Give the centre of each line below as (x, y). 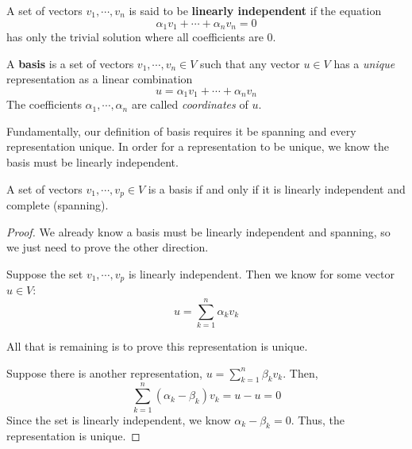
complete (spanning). (58, 205)
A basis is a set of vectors (70, 63)
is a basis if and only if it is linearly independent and (277, 188)
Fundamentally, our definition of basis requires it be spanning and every (181, 130)
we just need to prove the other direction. (108, 247)
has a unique (364, 63)
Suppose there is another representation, (104, 372)
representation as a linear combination (100, 79)
